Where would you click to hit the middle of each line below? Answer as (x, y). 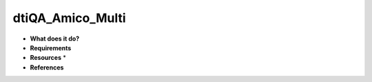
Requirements (51, 48)
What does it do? (55, 39)
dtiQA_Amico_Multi (70, 18)
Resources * (48, 58)
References (47, 67)
